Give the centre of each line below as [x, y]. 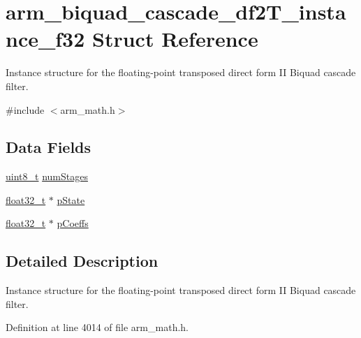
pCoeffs [73, 223]
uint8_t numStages [47, 176]
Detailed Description [82, 261]
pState [71, 199]
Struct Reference [175, 39]
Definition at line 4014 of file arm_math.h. [97, 327]
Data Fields [49, 147]
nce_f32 [45, 39]
